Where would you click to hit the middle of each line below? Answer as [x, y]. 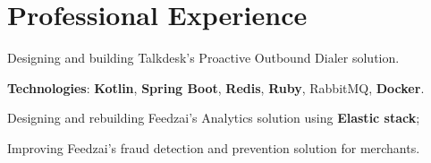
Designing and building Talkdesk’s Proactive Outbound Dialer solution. [203, 58]
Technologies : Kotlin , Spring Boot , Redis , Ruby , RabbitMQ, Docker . [216, 87]
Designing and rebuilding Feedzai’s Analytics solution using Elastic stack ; [214, 118]
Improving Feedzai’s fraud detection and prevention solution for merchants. [214, 147]
